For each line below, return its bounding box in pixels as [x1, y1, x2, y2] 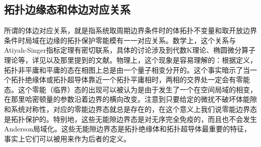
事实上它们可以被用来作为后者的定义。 [4, 133, 130, 143]
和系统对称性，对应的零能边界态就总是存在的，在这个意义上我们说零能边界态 [4, 103, 257, 114]
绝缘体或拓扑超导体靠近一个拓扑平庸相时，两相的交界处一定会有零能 [25, 74, 250, 85]
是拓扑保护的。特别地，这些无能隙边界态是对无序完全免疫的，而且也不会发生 [4, 113, 257, 124]
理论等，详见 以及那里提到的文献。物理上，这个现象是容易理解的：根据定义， [4, 54, 257, 65]
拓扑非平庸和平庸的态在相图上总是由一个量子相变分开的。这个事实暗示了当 [4, 64, 250, 75]
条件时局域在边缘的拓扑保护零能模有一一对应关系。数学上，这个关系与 [4, 35, 236, 45]
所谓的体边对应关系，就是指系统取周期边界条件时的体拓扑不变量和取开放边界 [4, 25, 257, 36]
